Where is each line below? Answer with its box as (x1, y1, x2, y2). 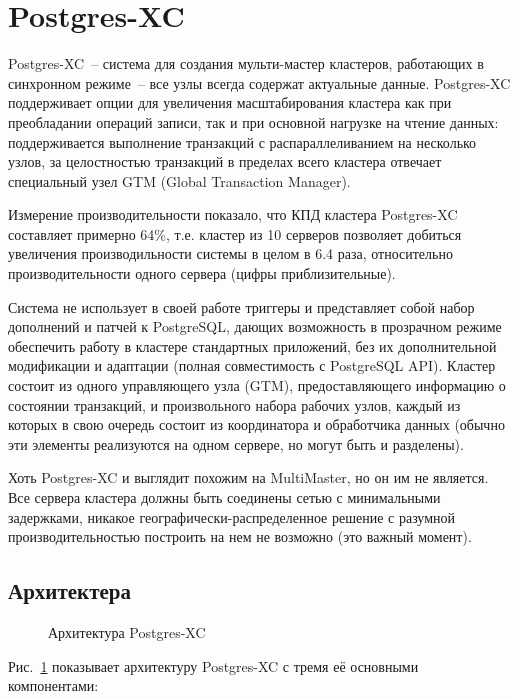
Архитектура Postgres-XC (48, 621, 206, 642)
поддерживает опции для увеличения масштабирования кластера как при (8, 92, 452, 113)
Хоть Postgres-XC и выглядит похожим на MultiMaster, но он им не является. (8, 467, 489, 488)
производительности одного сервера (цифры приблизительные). (8, 263, 396, 284)
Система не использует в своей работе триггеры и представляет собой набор (8, 296, 475, 317)
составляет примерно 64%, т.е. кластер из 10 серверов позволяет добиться (8, 223, 462, 244)
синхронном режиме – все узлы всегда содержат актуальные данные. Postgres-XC (8, 72, 511, 93)
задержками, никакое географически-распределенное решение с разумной (8, 506, 456, 527)
